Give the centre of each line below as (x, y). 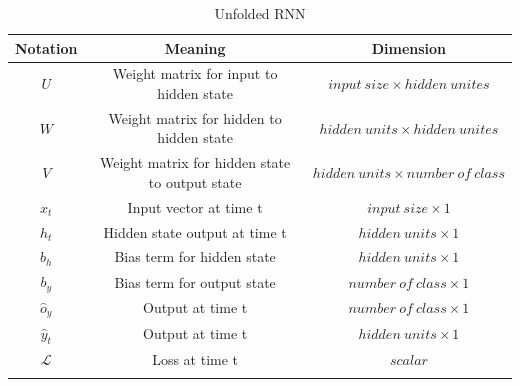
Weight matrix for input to (195, 73)
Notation (46, 47)
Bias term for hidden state (195, 256)
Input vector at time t (195, 206)
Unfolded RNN (260, 13)
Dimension (409, 47)
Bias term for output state (195, 281)
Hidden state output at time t (195, 231)
